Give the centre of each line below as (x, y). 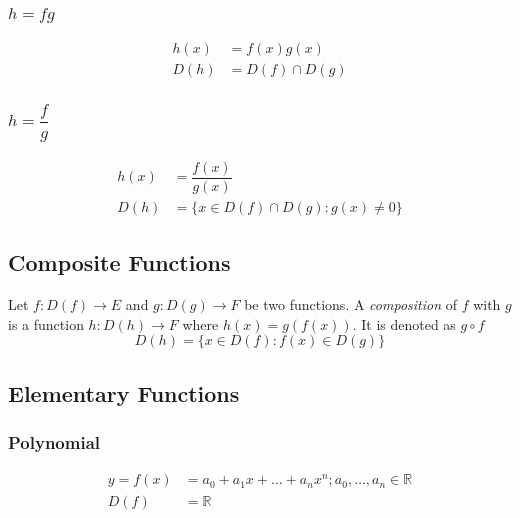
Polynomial (54, 442)
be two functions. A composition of (350, 304)
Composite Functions (119, 262)
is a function (46, 323)
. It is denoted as (404, 323)
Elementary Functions (124, 392)
